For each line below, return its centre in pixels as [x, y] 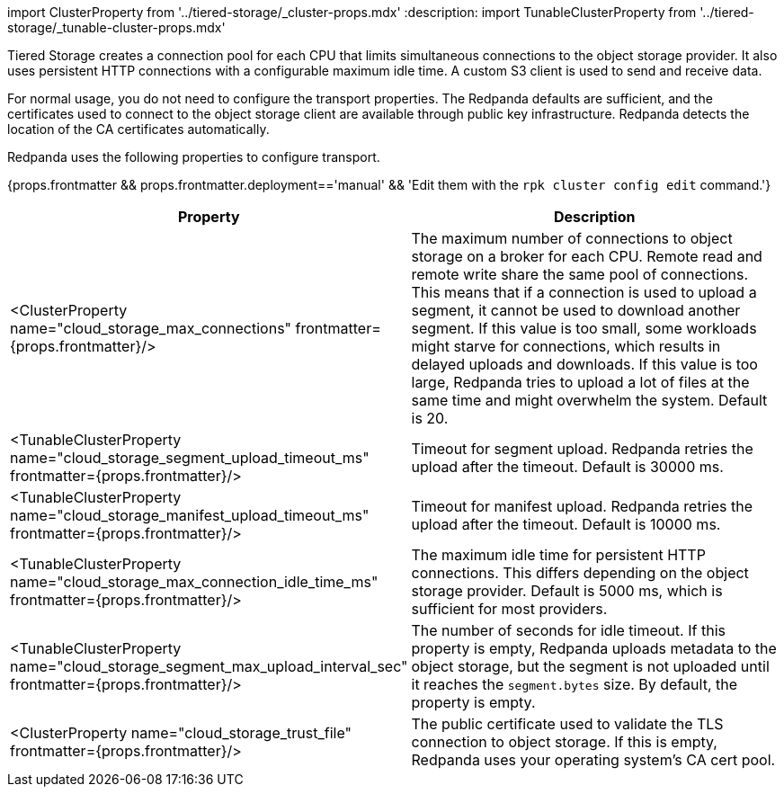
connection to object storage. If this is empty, [564, 742]
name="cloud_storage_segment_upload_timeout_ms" [190, 458]
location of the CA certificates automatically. [138, 129]
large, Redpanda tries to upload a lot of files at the [580, 382]
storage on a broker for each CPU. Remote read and [587, 256]
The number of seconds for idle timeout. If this [568, 630]
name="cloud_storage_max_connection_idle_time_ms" [194, 582]
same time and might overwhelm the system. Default [589, 400]
